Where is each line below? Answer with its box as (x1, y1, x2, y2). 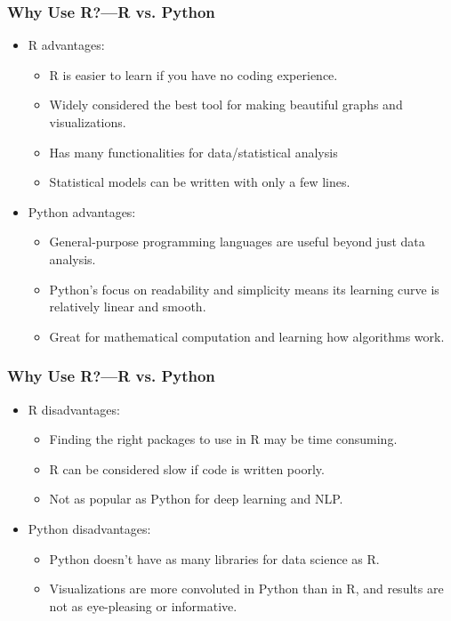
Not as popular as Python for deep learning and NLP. (49, 489, 343, 508)
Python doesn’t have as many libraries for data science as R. (49, 549, 380, 568)
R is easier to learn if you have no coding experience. (49, 65, 338, 84)
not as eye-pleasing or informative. (49, 596, 238, 615)
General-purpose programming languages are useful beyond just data (49, 232, 425, 251)
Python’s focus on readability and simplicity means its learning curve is (49, 279, 439, 298)
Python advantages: (28, 202, 136, 221)
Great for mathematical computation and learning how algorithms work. (49, 327, 445, 345)
